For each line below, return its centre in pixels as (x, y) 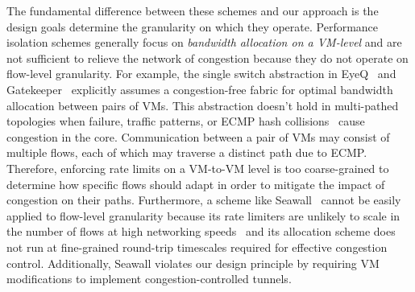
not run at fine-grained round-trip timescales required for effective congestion (197, 247)
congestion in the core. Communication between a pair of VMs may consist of (198, 136)
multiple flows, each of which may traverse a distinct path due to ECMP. (187, 152)
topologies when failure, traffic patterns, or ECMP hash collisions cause (186, 121)
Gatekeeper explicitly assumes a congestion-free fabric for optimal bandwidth (200, 89)
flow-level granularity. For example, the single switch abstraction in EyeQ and (201, 74)
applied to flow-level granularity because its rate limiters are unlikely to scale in (203, 215)
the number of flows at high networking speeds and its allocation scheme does (201, 231)
